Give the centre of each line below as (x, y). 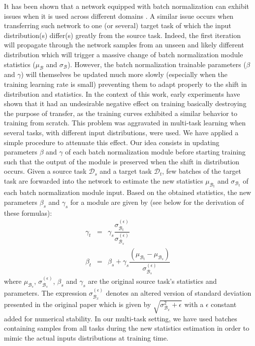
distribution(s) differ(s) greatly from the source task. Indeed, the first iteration (123, 35)
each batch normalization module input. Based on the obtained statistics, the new (128, 192)
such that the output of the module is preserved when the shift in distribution (122, 161)
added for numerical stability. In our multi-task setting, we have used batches (121, 318)
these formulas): (28, 212)
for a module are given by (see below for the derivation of (157, 202)
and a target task (126, 171)
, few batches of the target (202, 171)
